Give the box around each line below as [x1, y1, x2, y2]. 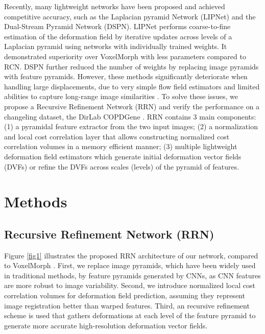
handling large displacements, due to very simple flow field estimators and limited [4, 81, 260, 91]
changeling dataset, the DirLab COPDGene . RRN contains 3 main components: [4, 111, 256, 122]
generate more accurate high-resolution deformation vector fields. [4, 320, 208, 330]
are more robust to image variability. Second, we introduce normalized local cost [4, 280, 255, 291]
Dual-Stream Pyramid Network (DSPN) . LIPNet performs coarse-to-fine [4, 21, 231, 32]
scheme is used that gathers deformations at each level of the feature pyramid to [4, 310, 256, 321]
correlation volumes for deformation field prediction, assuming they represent [4, 290, 245, 301]
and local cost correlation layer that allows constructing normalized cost [4, 131, 230, 141]
